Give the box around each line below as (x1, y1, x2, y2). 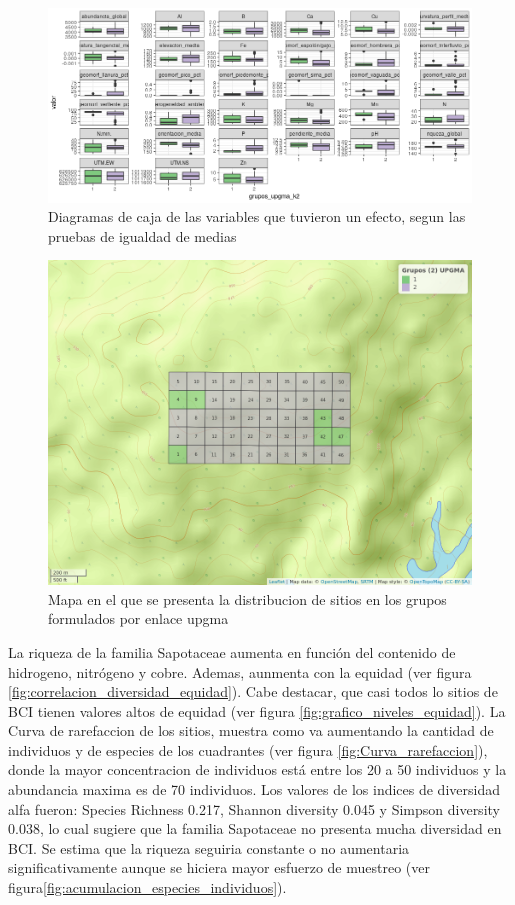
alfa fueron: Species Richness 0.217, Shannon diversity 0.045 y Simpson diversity (8, 798, 500, 819)
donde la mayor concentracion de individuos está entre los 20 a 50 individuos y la (8, 759, 507, 780)
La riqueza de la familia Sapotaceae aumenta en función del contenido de (8, 641, 456, 662)
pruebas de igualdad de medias (48, 225, 237, 246)
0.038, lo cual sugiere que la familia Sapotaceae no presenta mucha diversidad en (8, 818, 502, 839)
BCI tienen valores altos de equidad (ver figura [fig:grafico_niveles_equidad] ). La (8, 700, 506, 721)
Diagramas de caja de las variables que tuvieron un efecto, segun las (48, 206, 466, 227)
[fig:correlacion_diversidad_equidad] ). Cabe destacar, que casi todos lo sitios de (8, 681, 498, 702)
